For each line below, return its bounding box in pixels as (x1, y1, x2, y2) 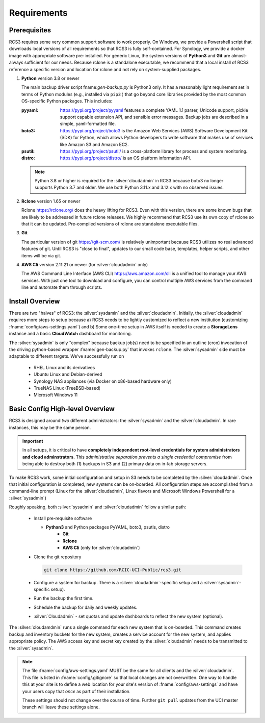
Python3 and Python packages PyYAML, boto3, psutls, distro (46, 524, 170, 530)
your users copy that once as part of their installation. (22, 688, 131, 694)
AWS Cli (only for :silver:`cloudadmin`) (62, 545, 140, 551)
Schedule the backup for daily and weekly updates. (33, 604, 137, 610)
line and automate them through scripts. (21, 284, 103, 290)
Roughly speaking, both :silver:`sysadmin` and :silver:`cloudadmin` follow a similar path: (9, 504, 186, 510)
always (9, 59, 24, 66)
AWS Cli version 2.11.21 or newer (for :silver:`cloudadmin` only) (21, 262, 148, 267)
